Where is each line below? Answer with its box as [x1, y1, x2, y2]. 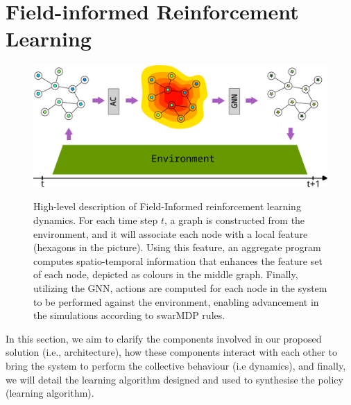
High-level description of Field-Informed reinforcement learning [33, 199, 301, 214]
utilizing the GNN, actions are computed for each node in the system [33, 281, 327, 295]
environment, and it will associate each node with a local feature [33, 226, 308, 241]
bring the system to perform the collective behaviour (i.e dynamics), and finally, [6, 359, 346, 372]
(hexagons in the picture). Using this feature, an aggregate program [33, 240, 321, 255]
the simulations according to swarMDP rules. [33, 308, 225, 322]
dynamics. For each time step [33, 213, 158, 227]
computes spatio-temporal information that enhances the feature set [33, 253, 323, 268]
